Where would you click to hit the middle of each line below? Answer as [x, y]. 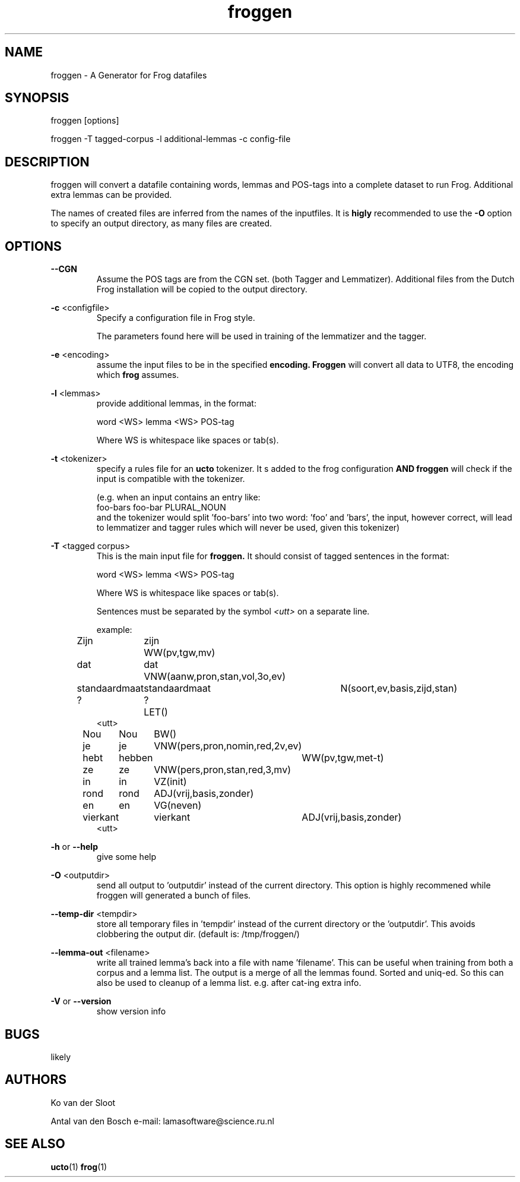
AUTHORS [36, 1080]
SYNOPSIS [37, 98]
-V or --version [81, 1001]
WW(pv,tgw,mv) [180, 653]
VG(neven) [178, 806]
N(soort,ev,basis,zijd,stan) [399, 688]
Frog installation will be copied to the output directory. [202, 289]
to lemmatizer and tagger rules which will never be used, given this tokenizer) [248, 528]
